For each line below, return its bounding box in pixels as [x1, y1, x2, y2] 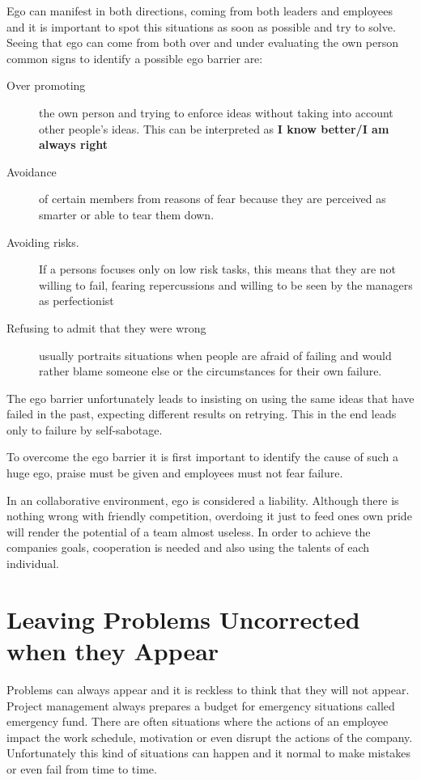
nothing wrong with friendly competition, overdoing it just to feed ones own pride [6, 507, 412, 524]
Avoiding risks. [6, 233, 79, 250]
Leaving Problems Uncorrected [6, 602, 360, 635]
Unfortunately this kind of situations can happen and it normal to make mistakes [6, 744, 411, 761]
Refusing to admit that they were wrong [6, 319, 206, 336]
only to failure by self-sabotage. [6, 421, 163, 438]
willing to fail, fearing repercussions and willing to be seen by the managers [39, 276, 413, 293]
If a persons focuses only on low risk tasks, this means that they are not [39, 261, 396, 278]
